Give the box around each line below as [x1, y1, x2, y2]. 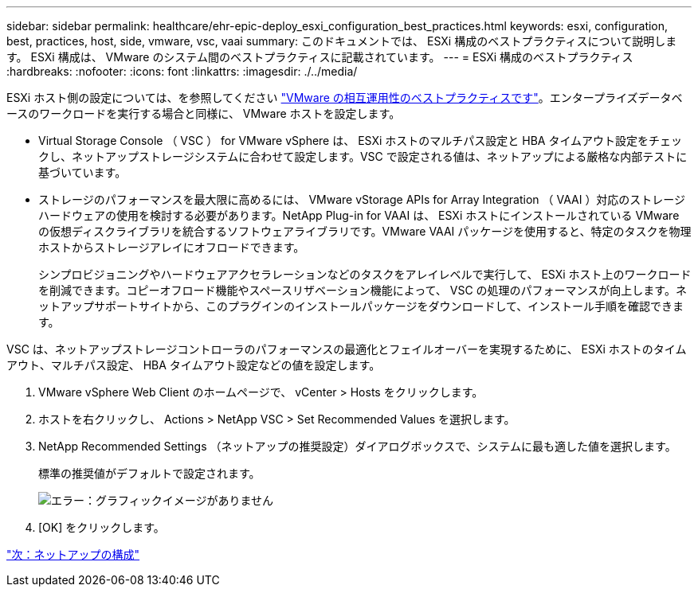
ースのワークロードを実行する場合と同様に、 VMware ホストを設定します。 [6, 107, 401, 120]
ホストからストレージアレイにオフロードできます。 [38, 240, 305, 254]
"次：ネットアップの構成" [6, 548, 140, 561]
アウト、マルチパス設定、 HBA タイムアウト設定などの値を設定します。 [6, 358, 381, 372]
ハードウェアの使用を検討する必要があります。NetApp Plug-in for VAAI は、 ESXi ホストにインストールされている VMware [38, 209, 680, 222]
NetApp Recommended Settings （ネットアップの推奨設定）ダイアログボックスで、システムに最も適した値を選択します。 [38, 439, 676, 453]
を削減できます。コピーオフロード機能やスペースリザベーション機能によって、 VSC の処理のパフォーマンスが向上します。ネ [38, 283, 687, 297]
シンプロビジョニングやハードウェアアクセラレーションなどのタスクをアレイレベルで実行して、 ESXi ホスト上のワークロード [38, 267, 692, 281]
